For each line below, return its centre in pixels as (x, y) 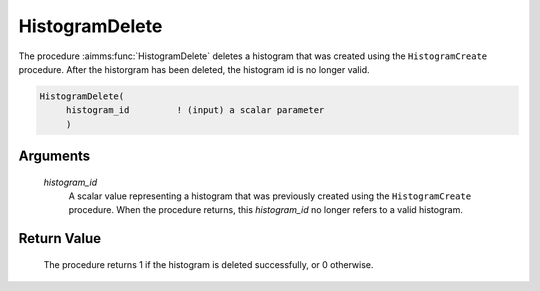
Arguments (54, 156)
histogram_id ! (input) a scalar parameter (195, 110)
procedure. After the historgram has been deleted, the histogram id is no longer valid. (194, 69)
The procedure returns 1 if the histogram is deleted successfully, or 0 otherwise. (208, 264)
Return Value (60, 238)
